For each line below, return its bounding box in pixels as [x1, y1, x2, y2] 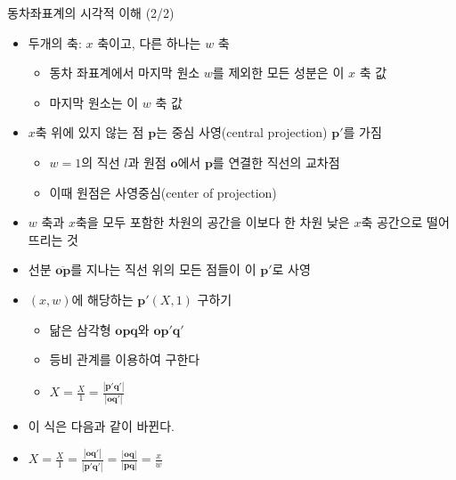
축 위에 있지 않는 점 [35, 123, 144, 142]
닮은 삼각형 [49, 320, 111, 338]
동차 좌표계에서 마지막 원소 [49, 63, 200, 82]
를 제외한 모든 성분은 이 [212, 63, 345, 82]
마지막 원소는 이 [49, 93, 139, 111]
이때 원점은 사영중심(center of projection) [49, 183, 277, 201]
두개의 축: [28, 33, 82, 52]
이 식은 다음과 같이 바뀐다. [28, 417, 175, 435]
